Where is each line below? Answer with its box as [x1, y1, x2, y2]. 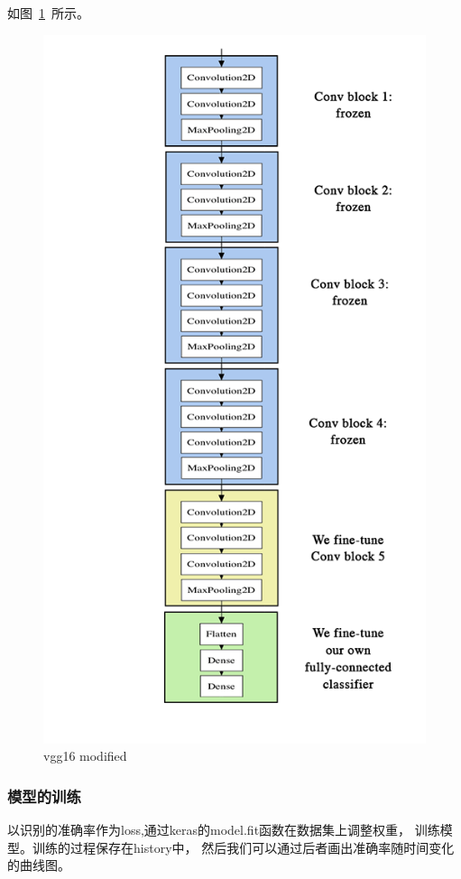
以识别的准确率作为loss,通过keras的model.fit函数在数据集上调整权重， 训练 [7, 820, 440, 839]
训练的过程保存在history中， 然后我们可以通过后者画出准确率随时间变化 [32, 837, 455, 856]
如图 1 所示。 [7, 4, 89, 22]
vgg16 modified [43, 746, 127, 765]
